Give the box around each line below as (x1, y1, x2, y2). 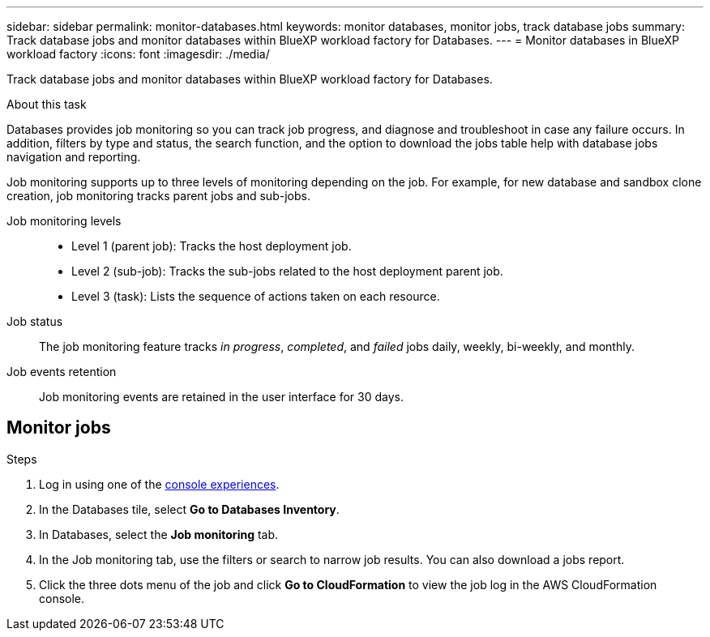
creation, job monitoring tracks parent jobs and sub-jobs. (6, 189, 310, 203)
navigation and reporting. (6, 150, 141, 164)
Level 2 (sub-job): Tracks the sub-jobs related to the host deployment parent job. (71, 264, 503, 278)
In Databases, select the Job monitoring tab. (39, 527, 279, 541)
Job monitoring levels (6, 214, 122, 228)
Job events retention (6, 365, 117, 378)
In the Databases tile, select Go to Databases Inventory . (39, 502, 340, 516)
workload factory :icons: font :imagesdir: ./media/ (6, 47, 270, 61)
